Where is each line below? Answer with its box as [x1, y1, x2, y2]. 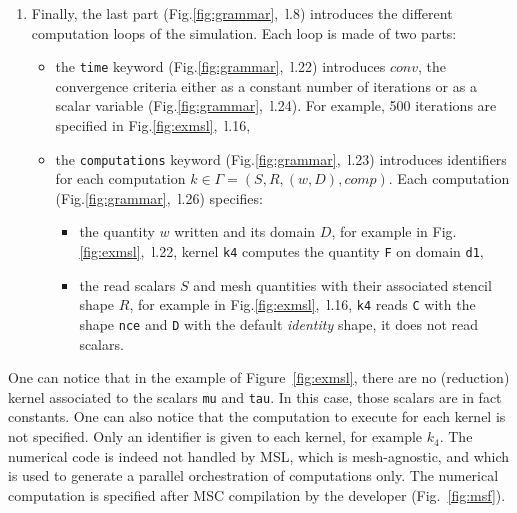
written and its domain [174, 221, 316, 242]
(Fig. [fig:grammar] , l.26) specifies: [55, 187, 263, 208]
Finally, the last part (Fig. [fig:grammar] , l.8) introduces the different [31, 3, 453, 23]
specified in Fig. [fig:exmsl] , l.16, [55, 115, 251, 136]
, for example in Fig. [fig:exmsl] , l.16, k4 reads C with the [129, 294, 476, 315]
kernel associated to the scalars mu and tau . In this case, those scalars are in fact [8, 386, 502, 407]
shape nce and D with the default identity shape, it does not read [79, 313, 479, 334]
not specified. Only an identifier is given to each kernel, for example [8, 426, 423, 447]
